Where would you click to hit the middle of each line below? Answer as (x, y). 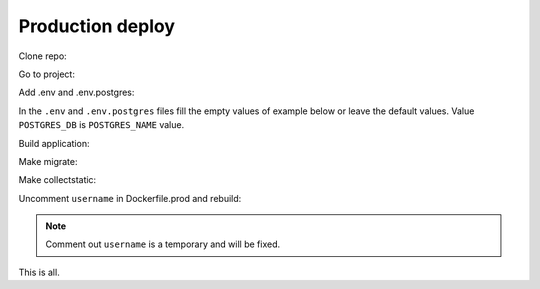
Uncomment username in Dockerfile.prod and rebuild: (130, 198)
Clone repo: (42, 56)
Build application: (54, 143)
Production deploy (96, 26)
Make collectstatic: (57, 180)
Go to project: (46, 74)
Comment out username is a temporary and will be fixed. (162, 244)
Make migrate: (48, 161)
